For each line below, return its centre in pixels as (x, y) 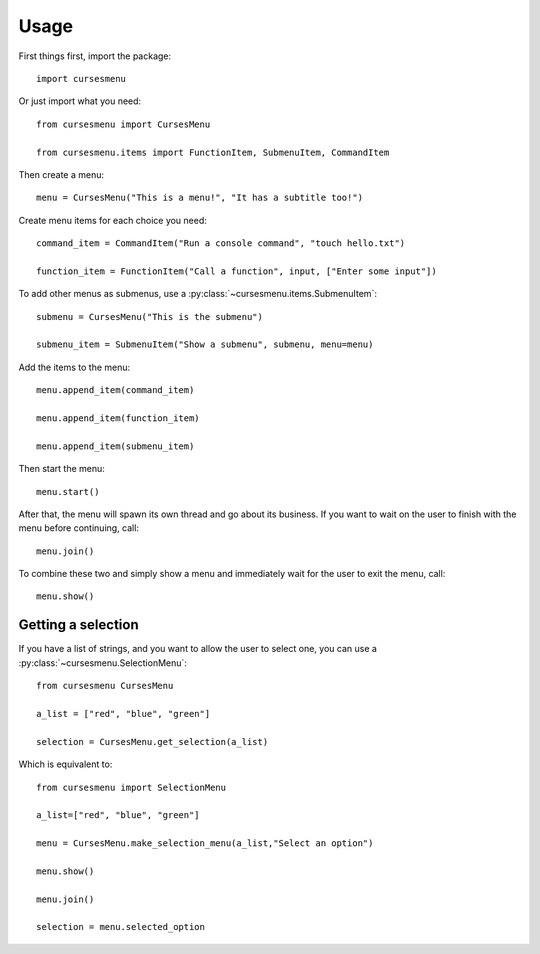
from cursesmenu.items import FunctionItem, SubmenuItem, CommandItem (213, 152)
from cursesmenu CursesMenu (105, 686)
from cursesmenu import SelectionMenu (131, 787)
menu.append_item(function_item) (118, 418)
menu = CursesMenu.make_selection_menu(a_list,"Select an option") (205, 843)
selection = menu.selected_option (120, 927)
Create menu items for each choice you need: (112, 220)
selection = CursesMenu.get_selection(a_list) (152, 741)
